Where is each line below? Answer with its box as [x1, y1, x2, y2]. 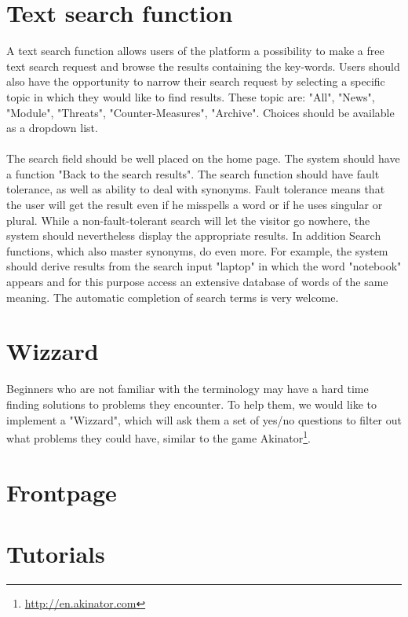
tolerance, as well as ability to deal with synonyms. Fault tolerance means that [6, 181, 385, 197]
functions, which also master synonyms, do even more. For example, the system [6, 242, 388, 259]
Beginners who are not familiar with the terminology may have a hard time [6, 380, 369, 397]
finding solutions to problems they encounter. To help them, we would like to [6, 395, 377, 412]
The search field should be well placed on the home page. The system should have [6, 150, 400, 167]
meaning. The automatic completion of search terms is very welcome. [6, 288, 339, 305]
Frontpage [6, 476, 117, 508]
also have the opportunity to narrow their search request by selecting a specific [6, 73, 385, 90]
